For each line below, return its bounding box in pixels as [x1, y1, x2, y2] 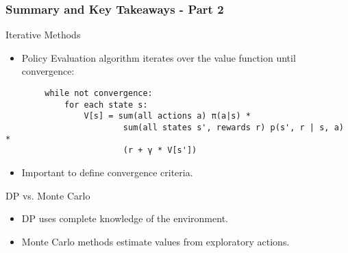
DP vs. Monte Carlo [5, 188, 90, 202]
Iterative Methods [5, 27, 81, 42]
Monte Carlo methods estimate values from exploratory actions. [21, 234, 290, 248]
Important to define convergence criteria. [21, 165, 193, 179]
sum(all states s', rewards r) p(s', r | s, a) [123, 122, 344, 132]
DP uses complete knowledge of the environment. [21, 211, 228, 226]
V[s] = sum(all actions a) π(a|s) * [84, 111, 251, 121]
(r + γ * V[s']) [123, 145, 197, 156]
